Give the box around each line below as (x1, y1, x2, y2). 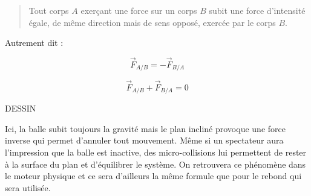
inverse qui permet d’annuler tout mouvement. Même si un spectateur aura (5, 134, 284, 147)
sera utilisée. (5, 181, 51, 194)
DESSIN (5, 102, 36, 115)
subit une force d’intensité (209, 4, 306, 16)
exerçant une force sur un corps (80, 4, 197, 16)
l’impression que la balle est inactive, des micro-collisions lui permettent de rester (5, 145, 307, 158)
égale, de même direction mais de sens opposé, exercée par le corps (28, 16, 276, 28)
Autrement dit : (5, 36, 64, 49)
